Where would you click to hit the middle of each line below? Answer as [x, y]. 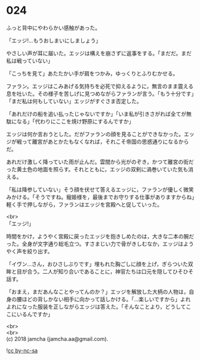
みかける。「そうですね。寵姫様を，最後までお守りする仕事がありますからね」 [100, 197]
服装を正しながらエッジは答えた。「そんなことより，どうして [112, 307]
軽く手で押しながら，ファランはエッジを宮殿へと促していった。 [84, 204]
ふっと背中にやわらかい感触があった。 [53, 28]
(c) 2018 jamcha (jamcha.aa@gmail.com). [57, 338]
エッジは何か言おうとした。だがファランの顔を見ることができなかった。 [95, 134]
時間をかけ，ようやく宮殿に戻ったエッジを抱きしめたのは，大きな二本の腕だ [100, 236]
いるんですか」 [35, 314]
